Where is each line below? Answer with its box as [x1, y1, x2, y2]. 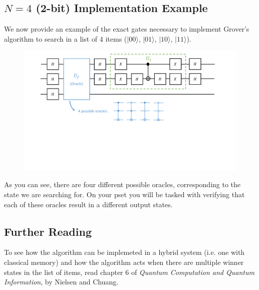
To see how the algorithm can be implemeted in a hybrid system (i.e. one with [4, 247, 245, 257]
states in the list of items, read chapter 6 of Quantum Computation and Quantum [4, 266, 254, 277]
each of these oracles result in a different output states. [4, 199, 173, 209]
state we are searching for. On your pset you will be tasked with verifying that [4, 189, 245, 200]
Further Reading [4, 223, 92, 239]
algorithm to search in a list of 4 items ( [4, 33, 127, 44]
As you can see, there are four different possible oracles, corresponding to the [4, 179, 241, 190]
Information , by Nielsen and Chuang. [4, 276, 119, 287]
